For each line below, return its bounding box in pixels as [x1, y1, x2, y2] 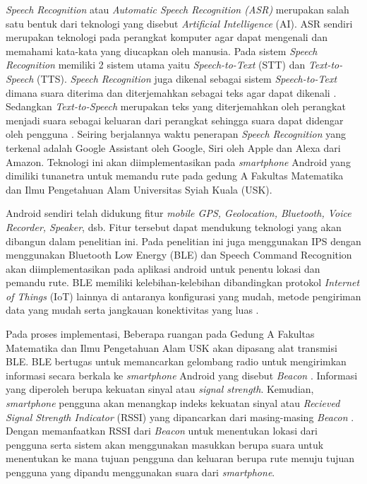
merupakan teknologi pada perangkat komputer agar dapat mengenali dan [6, 30, 327, 45]
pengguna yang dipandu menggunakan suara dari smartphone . [6, 465, 275, 479]
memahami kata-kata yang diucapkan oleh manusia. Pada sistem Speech [6, 43, 318, 58]
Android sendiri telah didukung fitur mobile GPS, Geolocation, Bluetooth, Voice [6, 206, 351, 220]
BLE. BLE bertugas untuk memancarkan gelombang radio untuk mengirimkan [6, 354, 347, 369]
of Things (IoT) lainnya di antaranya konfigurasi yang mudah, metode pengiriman [6, 288, 361, 303]
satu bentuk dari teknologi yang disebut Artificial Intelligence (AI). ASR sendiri [6, 16, 353, 30]
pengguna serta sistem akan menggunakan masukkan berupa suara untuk [6, 437, 324, 451]
